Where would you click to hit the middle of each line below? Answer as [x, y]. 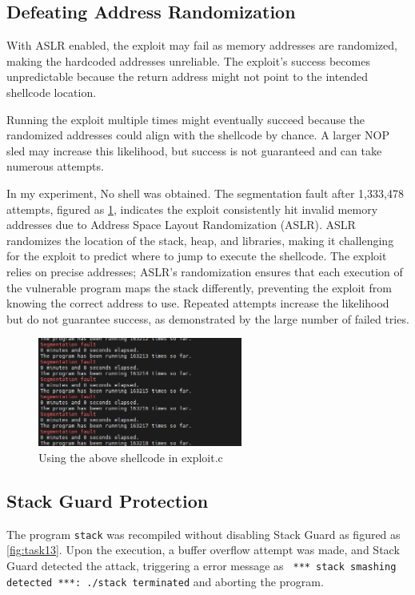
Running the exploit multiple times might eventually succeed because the [186, 119]
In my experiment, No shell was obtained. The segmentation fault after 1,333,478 [205, 193]
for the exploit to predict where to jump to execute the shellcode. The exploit [197, 256]
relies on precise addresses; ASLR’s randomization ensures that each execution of [205, 271]
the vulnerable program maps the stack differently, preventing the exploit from [199, 287]
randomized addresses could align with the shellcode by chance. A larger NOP [198, 135]
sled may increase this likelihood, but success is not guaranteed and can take [194, 150]
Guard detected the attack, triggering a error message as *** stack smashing [202, 565]
